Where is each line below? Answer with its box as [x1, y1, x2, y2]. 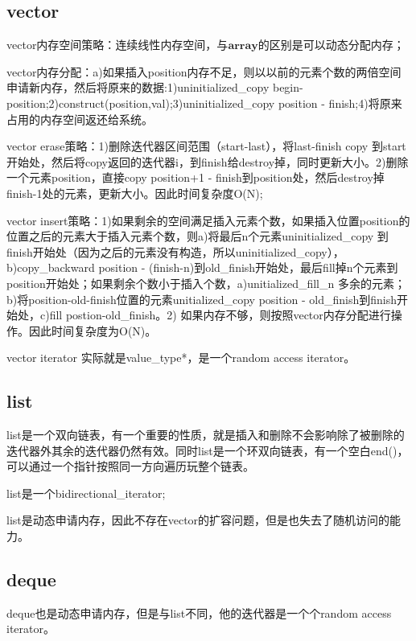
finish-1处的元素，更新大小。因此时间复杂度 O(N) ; [6, 184, 263, 201]
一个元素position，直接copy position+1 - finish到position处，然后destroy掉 [6, 169, 385, 186]
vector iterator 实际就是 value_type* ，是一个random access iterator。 [6, 349, 356, 366]
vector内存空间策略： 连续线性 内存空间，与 [6, 36, 229, 53]
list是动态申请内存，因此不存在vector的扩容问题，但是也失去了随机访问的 [6, 512, 390, 528]
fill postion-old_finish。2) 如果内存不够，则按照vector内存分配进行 [49, 306, 391, 323]
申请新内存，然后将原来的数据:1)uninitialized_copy [6, 79, 270, 96]
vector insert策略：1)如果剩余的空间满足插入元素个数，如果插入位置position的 [6, 212, 410, 228]
